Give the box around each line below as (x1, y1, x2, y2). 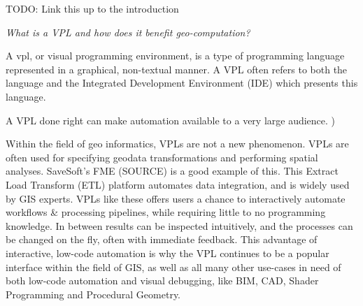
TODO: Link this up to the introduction (6, 1, 179, 15)
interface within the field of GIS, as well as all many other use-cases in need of (6, 259, 341, 274)
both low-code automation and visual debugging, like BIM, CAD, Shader (6, 273, 319, 288)
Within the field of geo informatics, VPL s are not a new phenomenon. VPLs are (6, 136, 349, 151)
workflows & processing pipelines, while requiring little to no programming (6, 205, 326, 219)
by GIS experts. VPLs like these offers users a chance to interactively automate (6, 191, 346, 205)
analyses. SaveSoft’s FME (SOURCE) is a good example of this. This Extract (6, 163, 339, 178)
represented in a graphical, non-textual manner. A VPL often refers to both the (6, 61, 348, 76)
